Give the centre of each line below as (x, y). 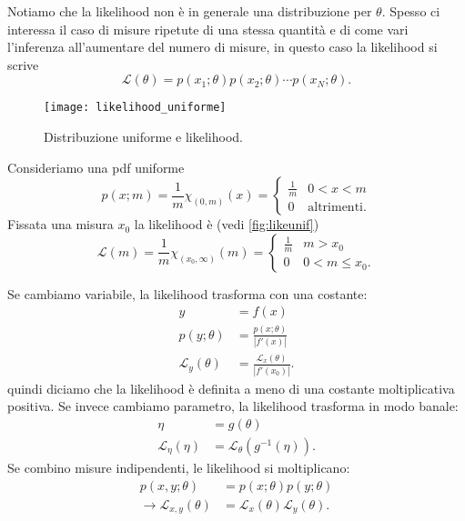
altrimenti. (337, 208)
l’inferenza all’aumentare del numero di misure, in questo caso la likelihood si (222, 47)
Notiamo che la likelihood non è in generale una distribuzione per (190, 11)
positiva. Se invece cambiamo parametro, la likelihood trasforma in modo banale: (233, 406)
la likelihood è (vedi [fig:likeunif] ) (227, 224)
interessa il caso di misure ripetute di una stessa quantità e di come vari (208, 29)
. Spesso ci (411, 11)
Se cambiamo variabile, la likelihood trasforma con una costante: (187, 293)
